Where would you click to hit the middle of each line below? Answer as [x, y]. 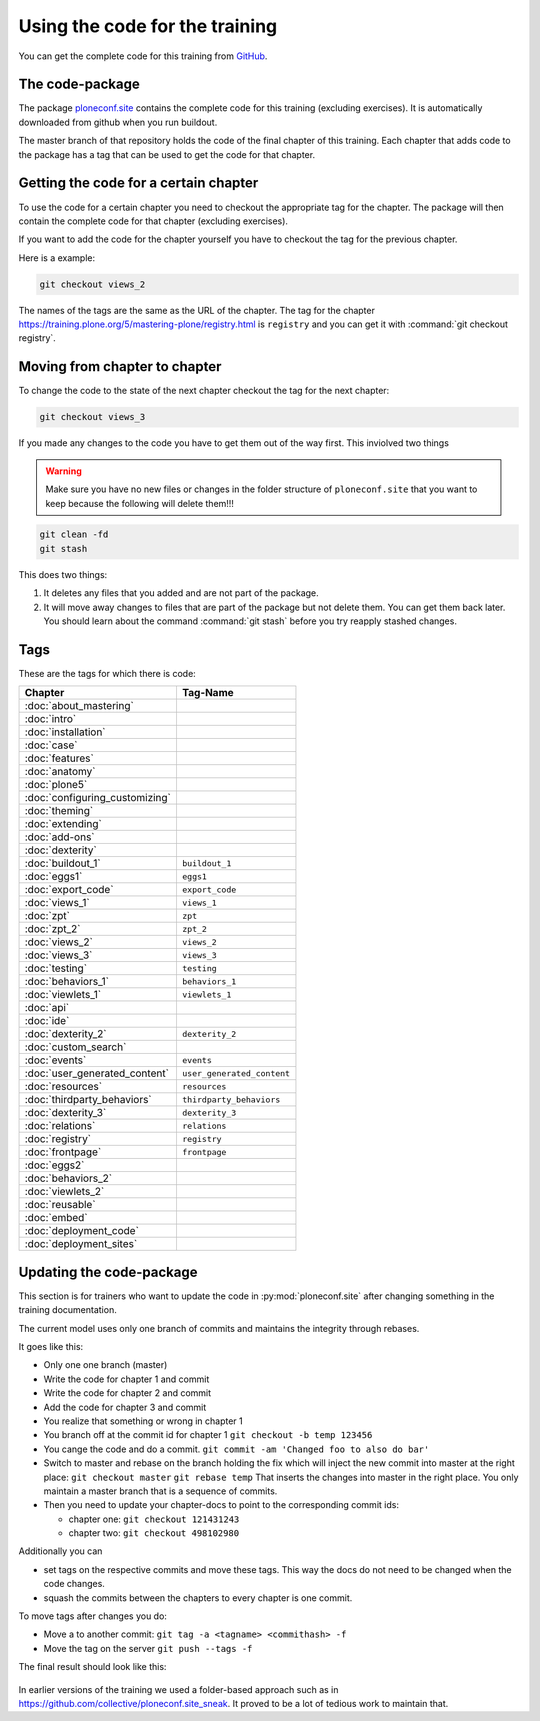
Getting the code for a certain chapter [138, 183]
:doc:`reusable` [60, 1205]
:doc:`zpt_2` [52, 929]
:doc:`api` [47, 1008]
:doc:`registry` [58, 1139]
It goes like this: [51, 1347]
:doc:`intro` [50, 719]
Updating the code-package [108, 1271]
